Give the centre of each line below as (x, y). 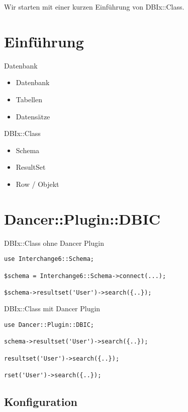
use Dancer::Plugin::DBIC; (49, 325)
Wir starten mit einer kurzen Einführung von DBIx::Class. (94, 7)
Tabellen (29, 99)
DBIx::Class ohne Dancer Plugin (54, 243)
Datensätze (33, 116)
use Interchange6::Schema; (49, 259)
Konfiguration (41, 402)
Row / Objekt (37, 184)
